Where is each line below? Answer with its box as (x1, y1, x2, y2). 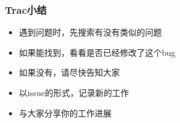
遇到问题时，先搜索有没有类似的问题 (19, 26, 162, 38)
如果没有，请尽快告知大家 (19, 66, 120, 79)
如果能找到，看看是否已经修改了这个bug (19, 46, 176, 58)
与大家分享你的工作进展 (19, 106, 112, 119)
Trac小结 (5, 2, 47, 17)
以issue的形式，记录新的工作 (19, 86, 129, 98)
